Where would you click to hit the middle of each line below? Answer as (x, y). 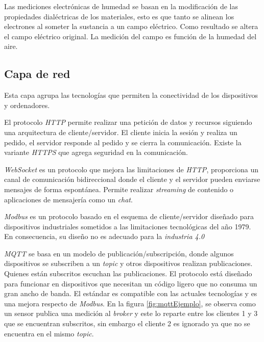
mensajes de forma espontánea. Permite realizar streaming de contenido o (119, 189)
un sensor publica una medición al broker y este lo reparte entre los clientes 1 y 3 (131, 313)
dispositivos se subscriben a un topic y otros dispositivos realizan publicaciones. (128, 263)
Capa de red (37, 74)
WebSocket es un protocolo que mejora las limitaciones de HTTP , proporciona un (131, 169)
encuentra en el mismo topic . (49, 333)
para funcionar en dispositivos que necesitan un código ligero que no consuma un (131, 283)
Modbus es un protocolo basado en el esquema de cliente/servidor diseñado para (129, 216)
